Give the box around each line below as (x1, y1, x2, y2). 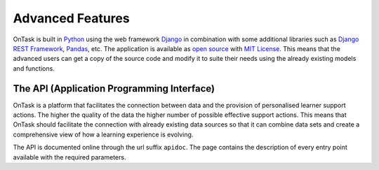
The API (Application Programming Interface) (13, 83, 215, 94)
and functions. (13, 64, 55, 73)
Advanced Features (13, 10, 130, 26)
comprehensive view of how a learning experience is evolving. (13, 130, 194, 139)
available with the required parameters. (13, 153, 126, 161)
